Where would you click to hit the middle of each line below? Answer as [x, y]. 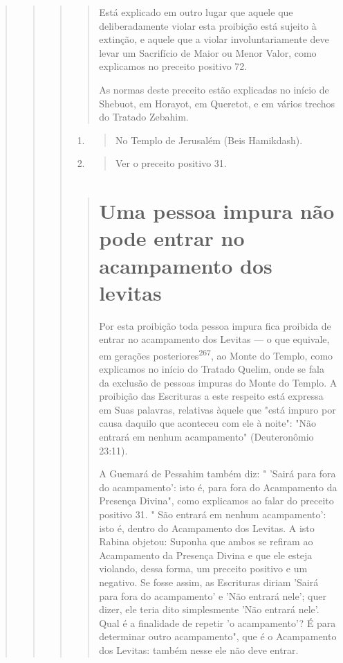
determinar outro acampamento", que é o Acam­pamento [218, 636]
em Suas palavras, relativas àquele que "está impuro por [217, 409]
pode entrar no [172, 238]
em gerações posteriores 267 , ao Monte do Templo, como [216, 354]
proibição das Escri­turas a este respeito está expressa [211, 396]
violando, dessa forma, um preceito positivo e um [203, 568]
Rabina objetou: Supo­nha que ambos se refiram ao [206, 541]
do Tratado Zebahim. [144, 117]
